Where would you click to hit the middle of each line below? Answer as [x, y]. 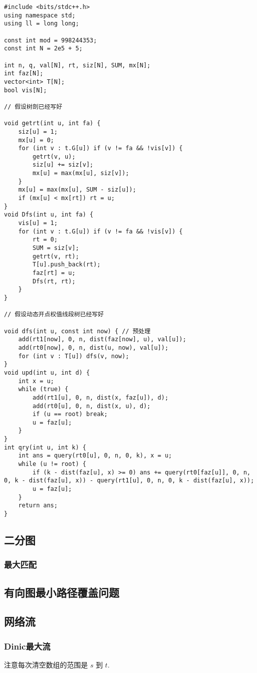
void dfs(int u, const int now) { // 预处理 [77, 331]
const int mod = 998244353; [51, 40]
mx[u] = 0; [36, 140]
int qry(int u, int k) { [45, 447]
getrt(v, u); [54, 156]
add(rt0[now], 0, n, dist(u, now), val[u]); [93, 347]
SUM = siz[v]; [56, 248]
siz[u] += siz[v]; [63, 165]
